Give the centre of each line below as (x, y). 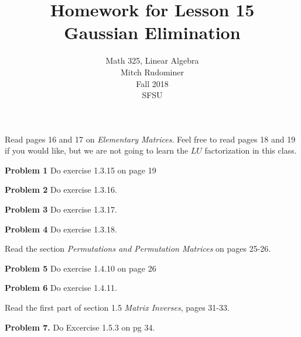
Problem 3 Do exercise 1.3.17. (61, 209)
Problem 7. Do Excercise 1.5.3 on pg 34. (80, 327)
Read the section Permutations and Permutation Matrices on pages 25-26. (138, 249)
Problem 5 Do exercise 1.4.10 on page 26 (81, 268)
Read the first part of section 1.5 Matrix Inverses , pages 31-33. (117, 308)
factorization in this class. (251, 150)
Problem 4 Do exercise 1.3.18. (61, 229)
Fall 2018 (152, 83)
